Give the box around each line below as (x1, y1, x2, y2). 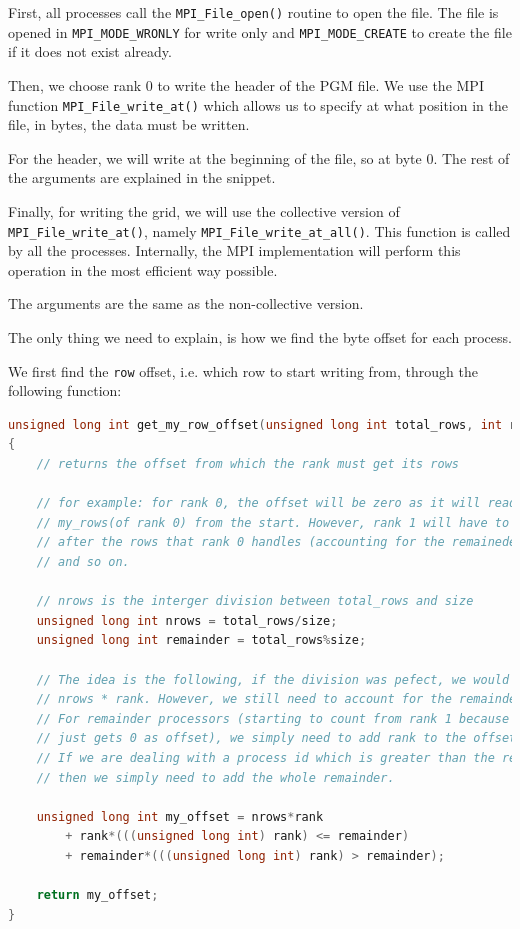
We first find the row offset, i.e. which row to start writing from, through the (8, 360, 478, 381)
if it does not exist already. (8, 41, 172, 62)
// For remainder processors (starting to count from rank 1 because (36, 711, 510, 726)
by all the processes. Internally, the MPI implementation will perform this (8, 240, 461, 261)
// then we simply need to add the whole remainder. (36, 770, 395, 785)
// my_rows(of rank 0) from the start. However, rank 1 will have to (36, 515, 510, 530)
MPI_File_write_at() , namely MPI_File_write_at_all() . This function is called (8, 220, 511, 241)
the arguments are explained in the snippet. (8, 167, 276, 188)
